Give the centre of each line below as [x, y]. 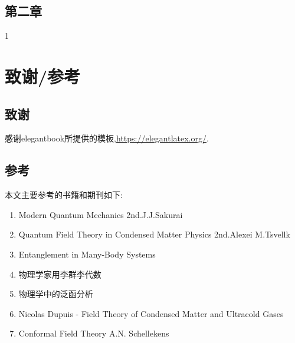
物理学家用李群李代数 [60, 274]
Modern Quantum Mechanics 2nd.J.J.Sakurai [101, 214]
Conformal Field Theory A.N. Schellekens [94, 333]
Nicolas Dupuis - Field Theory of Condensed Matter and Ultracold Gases [151, 313]
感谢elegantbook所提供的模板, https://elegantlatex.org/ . [107, 138]
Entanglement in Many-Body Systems [87, 254]
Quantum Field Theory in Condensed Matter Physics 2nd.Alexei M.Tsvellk [154, 234]
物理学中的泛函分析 [56, 294]
